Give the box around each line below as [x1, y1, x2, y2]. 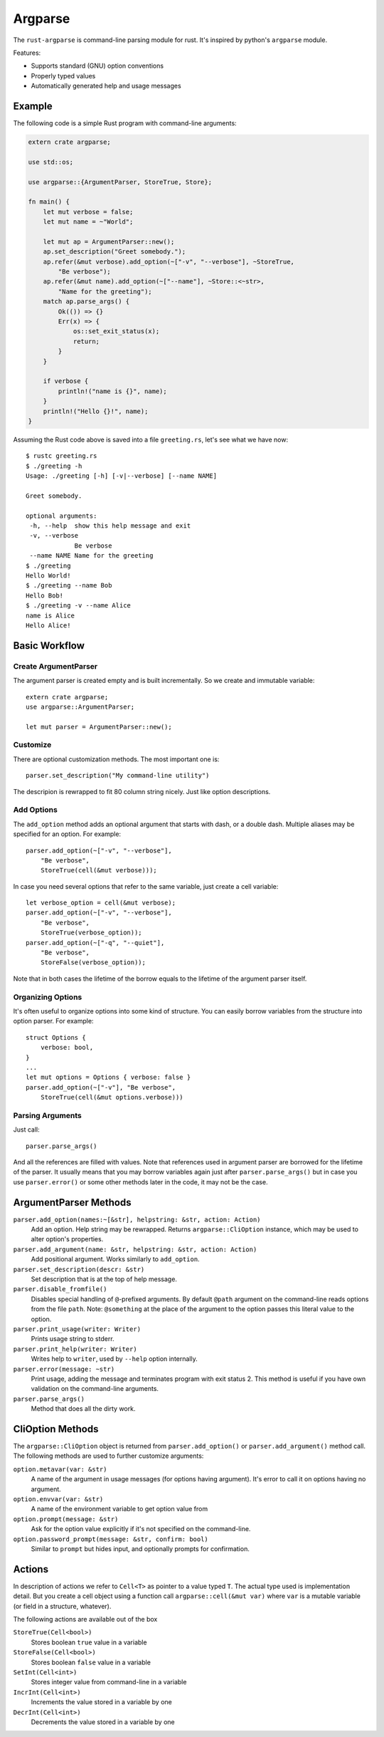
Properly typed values [31, 71, 96, 80]
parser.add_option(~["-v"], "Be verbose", [26, 1083, 176, 1091]
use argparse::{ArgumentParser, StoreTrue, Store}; [28, 178, 213, 186]
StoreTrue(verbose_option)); [40, 929, 142, 937]
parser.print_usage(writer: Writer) [13, 1325, 142, 1333]
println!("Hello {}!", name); [43, 407, 149, 415]
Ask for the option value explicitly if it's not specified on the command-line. [31, 1525, 251, 1533]
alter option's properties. [31, 1235, 104, 1243]
